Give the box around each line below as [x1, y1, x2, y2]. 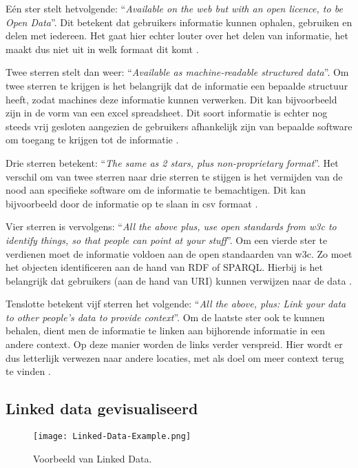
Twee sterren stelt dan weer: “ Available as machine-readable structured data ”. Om [6, 65, 349, 79]
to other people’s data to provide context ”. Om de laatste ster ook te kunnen [6, 309, 325, 324]
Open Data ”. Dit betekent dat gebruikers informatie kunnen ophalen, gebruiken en [6, 14, 352, 29]
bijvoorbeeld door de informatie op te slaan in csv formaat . [6, 196, 258, 210]
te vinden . [6, 364, 51, 378]
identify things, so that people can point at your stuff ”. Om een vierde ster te [6, 232, 328, 247]
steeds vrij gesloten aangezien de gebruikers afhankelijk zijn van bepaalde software [6, 119, 352, 133]
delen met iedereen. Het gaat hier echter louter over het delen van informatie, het [6, 28, 348, 43]
